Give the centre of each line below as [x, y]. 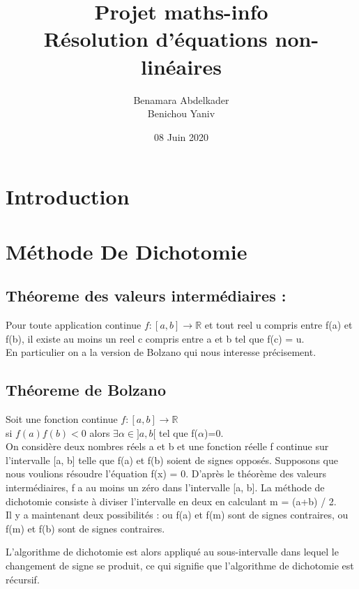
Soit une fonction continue [62, 419]
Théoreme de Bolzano [86, 390]
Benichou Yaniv [181, 113]
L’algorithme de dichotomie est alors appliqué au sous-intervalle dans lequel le [172, 552]
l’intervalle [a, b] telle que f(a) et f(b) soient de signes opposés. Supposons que [172, 460]
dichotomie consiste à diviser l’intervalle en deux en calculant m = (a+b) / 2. [171, 501]
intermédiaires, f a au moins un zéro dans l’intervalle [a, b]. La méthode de [165, 487]
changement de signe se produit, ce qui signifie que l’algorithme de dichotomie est [180, 565]
